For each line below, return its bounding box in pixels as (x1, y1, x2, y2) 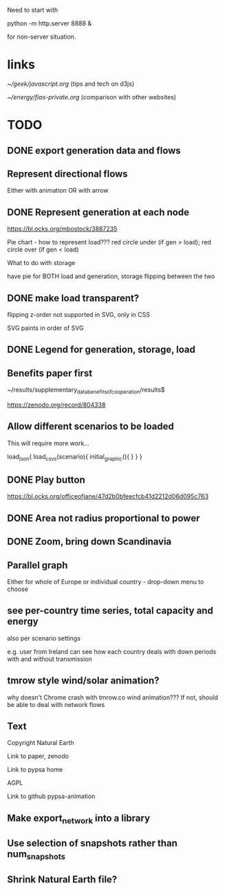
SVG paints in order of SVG (7, 324, 84, 332)
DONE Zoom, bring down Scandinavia (7, 536, 172, 548)
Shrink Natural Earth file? (7, 873, 118, 885)
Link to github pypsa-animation (7, 792, 96, 800)
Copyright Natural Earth (7, 739, 74, 747)
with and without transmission (7, 655, 93, 663)
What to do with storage (7, 259, 76, 267)
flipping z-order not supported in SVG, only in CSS (7, 310, 150, 318)
